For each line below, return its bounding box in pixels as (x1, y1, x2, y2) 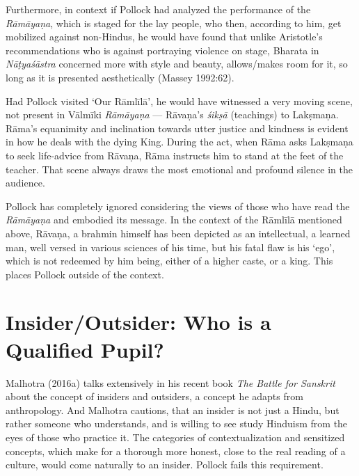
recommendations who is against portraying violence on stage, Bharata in (6, 42, 319, 57)
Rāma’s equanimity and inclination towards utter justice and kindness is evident (6, 120, 349, 135)
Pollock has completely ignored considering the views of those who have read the (6, 198, 350, 213)
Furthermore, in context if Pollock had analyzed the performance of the (6, 2, 311, 16)
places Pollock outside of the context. (6, 267, 164, 281)
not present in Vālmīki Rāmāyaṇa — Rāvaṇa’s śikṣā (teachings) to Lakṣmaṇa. (6, 107, 339, 122)
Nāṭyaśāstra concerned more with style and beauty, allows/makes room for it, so (6, 56, 348, 71)
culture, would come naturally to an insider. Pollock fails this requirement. (6, 457, 324, 472)
